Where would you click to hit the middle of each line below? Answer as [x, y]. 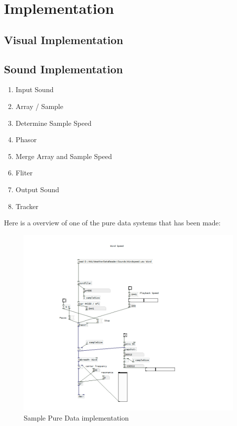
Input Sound [35, 89]
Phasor [26, 139]
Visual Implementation [64, 39]
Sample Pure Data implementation [76, 418]
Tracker [27, 206]
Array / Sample [39, 106]
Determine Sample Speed [54, 123]
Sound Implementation [63, 69]
